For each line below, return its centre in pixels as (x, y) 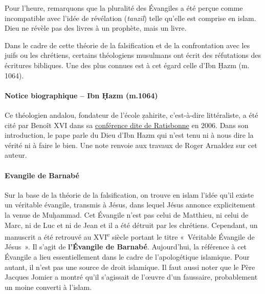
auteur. (16, 155)
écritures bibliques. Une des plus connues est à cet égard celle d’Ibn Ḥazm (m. (127, 65)
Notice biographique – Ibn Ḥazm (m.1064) (81, 95)
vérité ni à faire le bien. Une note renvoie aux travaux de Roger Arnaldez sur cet (131, 145)
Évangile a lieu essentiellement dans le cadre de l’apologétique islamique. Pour (127, 256)
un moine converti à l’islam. (48, 287)
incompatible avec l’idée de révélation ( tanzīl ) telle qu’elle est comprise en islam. (130, 18)
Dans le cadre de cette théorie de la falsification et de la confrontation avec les (127, 45)
